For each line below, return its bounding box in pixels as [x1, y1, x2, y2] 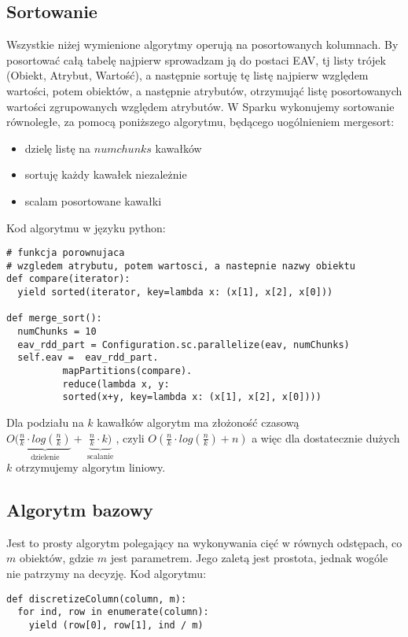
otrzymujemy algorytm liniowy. [15, 459, 166, 476]
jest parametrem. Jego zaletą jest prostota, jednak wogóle [110, 550, 388, 566]
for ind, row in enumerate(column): [17, 606, 209, 618]
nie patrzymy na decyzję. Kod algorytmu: [6, 565, 207, 582]
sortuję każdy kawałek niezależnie [24, 166, 187, 183]
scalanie [87, 453, 114, 461]
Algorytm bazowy [6, 498, 153, 522]
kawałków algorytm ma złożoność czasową [97, 414, 300, 431]
